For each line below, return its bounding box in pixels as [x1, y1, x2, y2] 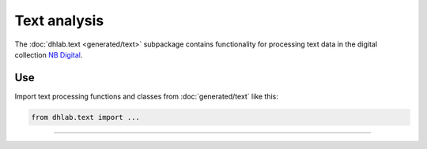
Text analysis [14, 12, 104, 29]
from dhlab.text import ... [31, 113, 140, 121]
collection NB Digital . [14, 50, 83, 59]
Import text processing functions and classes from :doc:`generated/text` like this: [14, 91, 278, 101]
